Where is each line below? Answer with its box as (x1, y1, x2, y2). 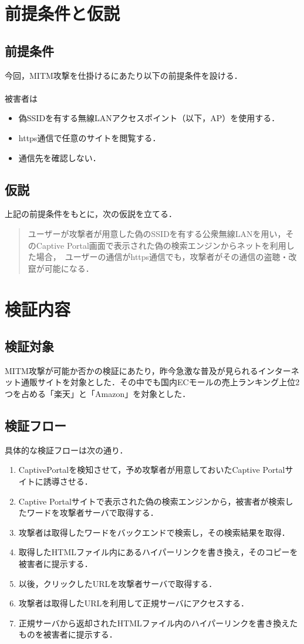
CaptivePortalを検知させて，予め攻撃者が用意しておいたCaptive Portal (18, 463, 285, 476)
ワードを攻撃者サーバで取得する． (26, 506, 158, 519)
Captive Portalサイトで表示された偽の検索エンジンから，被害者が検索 (18, 495, 285, 507)
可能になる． (44, 262, 94, 274)
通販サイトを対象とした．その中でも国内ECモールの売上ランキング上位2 (21, 376, 300, 388)
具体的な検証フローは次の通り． (5, 443, 128, 456)
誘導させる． (43, 475, 93, 488)
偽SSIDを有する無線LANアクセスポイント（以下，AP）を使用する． (18, 112, 280, 124)
